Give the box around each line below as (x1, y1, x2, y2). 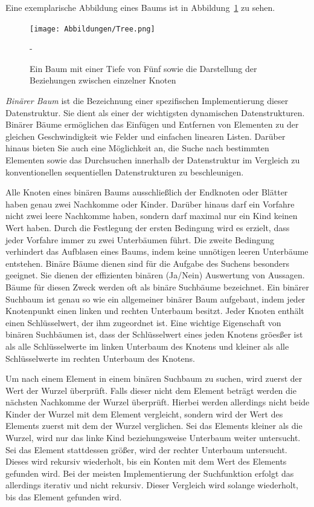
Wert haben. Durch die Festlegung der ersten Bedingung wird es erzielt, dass (5, 221, 290, 234)
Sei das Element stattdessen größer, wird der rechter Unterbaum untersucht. (5, 443, 287, 456)
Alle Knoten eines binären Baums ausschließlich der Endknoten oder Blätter (5, 186, 288, 198)
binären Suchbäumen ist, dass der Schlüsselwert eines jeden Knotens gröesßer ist (5, 328, 303, 341)
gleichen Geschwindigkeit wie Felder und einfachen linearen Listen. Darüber (5, 129, 286, 142)
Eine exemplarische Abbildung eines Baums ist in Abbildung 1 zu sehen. (5, 1, 275, 13)
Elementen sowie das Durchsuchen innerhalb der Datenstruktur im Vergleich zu (5, 154, 300, 166)
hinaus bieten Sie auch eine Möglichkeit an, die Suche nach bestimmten (5, 142, 269, 154)
